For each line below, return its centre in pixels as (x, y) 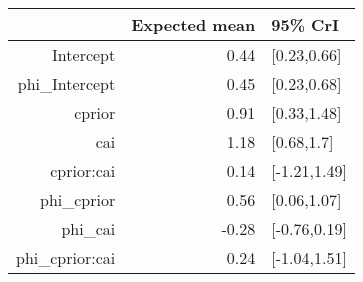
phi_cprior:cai (66, 257)
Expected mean (193, 24)
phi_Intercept (66, 83)
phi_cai (88, 228)
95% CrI (305, 24)
